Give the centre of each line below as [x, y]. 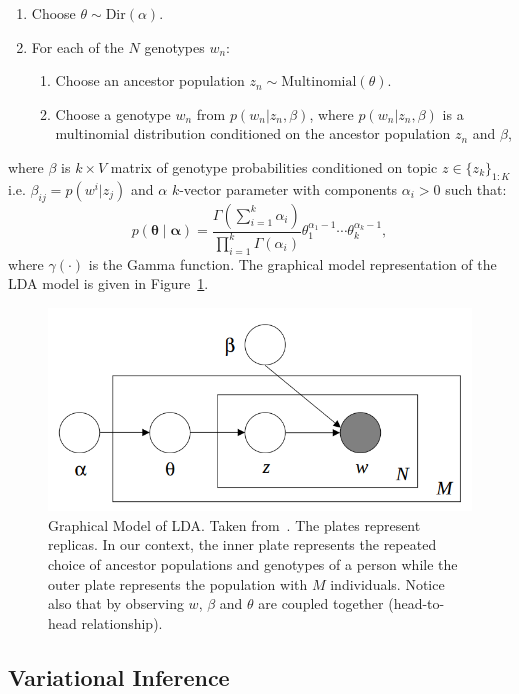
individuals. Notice [387, 583]
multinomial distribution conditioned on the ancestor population [253, 133]
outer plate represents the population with [178, 583]
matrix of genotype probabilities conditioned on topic [274, 166]
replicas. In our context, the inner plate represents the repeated [242, 544]
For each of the [77, 46]
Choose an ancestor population [150, 80]
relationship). [122, 622]
